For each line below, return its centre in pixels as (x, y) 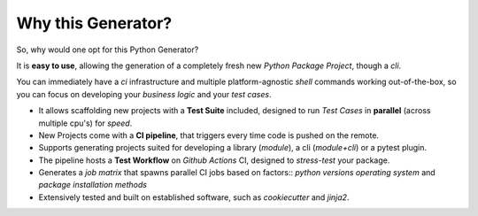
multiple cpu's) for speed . (85, 123)
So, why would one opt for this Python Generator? (108, 50)
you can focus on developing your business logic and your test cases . (144, 94)
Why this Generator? (94, 23)
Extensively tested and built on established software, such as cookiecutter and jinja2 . (194, 197)
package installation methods (93, 185)
